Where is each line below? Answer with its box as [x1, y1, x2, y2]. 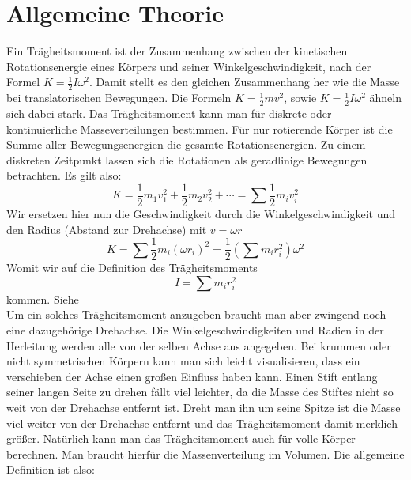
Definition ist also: [6, 461, 95, 478]
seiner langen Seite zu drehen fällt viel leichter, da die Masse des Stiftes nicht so [6, 384, 394, 400]
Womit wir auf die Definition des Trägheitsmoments [6, 259, 258, 276]
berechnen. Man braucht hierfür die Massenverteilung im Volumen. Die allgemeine [6, 445, 405, 462]
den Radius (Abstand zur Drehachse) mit [6, 221, 207, 237]
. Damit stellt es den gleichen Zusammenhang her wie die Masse [89, 74, 400, 90]
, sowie [284, 89, 317, 106]
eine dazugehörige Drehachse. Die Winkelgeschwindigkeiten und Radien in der [6, 322, 384, 338]
